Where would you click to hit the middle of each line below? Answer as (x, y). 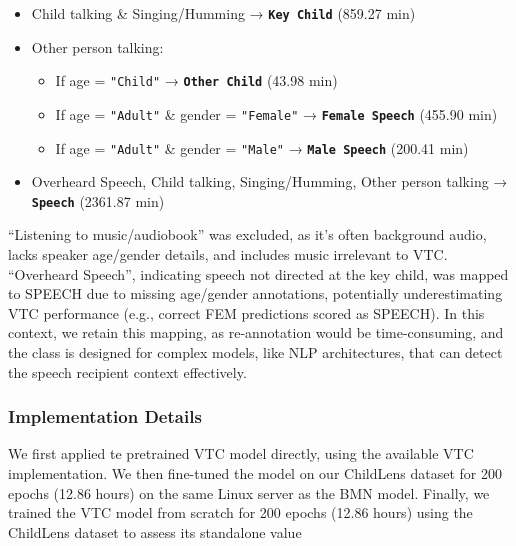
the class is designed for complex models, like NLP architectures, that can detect (255, 352)
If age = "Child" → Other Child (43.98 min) (196, 80)
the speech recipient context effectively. (127, 371)
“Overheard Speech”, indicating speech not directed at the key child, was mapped (258, 273)
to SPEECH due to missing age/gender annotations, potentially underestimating (255, 293)
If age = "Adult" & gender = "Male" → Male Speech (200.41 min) (262, 147)
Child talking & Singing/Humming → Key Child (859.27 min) (223, 13)
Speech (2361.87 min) (98, 200)
